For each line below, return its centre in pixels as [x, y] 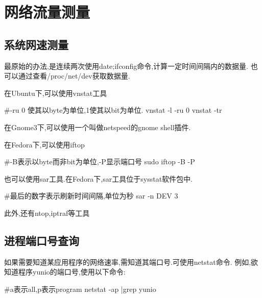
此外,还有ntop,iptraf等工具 [47, 213]
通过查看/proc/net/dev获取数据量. [74, 76]
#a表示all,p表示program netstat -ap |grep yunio [80, 289]
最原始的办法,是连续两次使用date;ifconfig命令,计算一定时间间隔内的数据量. [126, 66]
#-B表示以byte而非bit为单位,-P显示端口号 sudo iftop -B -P [100, 162]
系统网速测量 [36, 44]
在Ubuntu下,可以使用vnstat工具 [56, 93]
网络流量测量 [47, 12]
